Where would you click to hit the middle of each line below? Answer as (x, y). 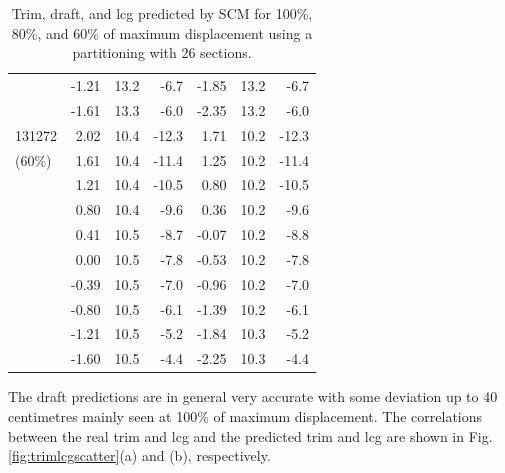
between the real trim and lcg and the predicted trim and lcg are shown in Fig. (250, 435)
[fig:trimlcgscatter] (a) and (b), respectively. (139, 455)
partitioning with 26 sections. (162, 52)
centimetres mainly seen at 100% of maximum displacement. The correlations (245, 416)
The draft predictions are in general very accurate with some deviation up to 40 (253, 396)
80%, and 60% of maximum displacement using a (162, 32)
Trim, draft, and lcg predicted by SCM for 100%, (162, 13)
